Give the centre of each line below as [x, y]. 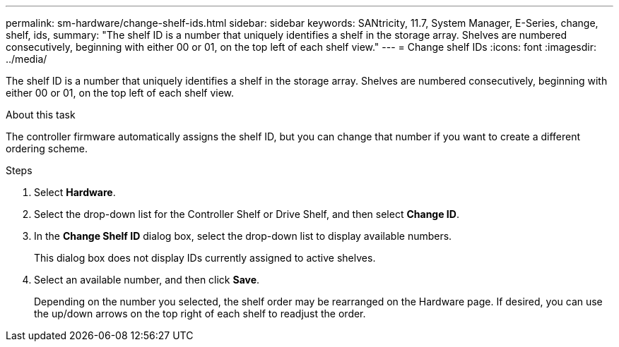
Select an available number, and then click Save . [147, 280]
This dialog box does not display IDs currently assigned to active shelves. [205, 258]
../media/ [26, 59]
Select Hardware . [75, 192]
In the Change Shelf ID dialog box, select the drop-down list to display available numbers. [243, 236]
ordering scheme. [47, 148]
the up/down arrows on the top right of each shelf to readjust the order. [200, 313]
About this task [41, 115]
